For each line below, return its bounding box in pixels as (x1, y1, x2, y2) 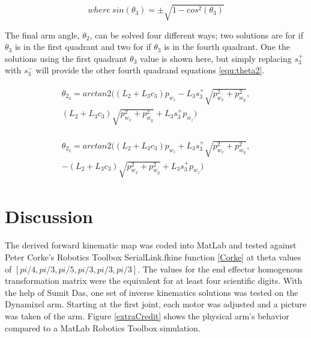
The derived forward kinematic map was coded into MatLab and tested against (5, 239, 297, 251)
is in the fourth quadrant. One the (164, 40, 290, 53)
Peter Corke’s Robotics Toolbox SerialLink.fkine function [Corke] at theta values (5, 251, 301, 263)
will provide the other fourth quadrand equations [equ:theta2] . (35, 64, 265, 76)
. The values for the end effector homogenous (137, 262, 303, 275)
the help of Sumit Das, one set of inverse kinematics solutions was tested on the (5, 286, 298, 298)
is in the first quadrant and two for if (14, 40, 151, 53)
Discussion (5, 204, 93, 229)
